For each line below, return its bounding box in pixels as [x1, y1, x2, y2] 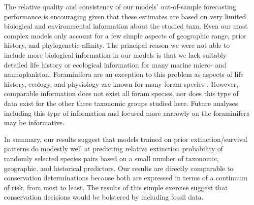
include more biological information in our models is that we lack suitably [4, 49, 227, 60]
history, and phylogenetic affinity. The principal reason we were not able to [4, 40, 230, 50]
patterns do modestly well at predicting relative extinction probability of [4, 143, 223, 154]
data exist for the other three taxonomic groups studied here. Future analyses [4, 98, 238, 108]
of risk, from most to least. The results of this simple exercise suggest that [4, 182, 228, 192]
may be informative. [4, 117, 64, 128]
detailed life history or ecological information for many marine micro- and [4, 59, 226, 69]
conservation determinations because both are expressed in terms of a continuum [4, 172, 248, 183]
